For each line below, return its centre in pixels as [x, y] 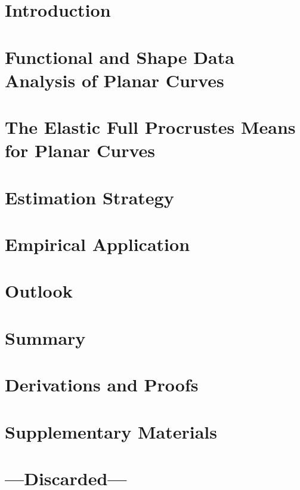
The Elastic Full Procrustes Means [150, 127]
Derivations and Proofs [102, 385]
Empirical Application [98, 244]
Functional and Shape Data [120, 56]
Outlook [39, 291]
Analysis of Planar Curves [115, 80]
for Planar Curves [80, 150]
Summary [45, 337]
